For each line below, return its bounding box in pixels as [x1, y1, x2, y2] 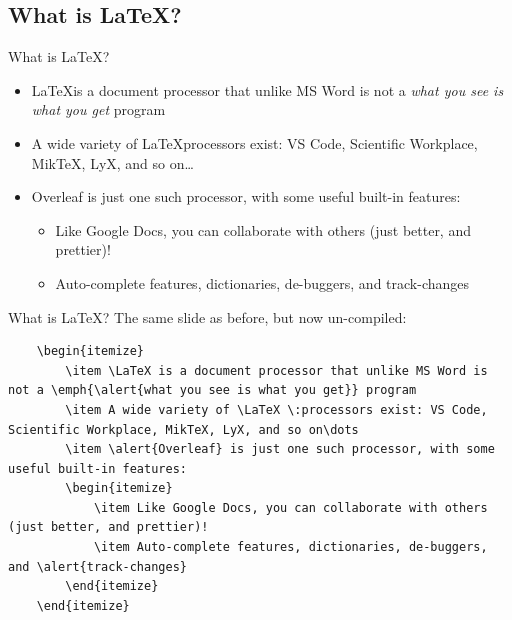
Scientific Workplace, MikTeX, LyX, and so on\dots [8, 422, 359, 437]
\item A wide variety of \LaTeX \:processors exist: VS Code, [65, 402, 488, 417]
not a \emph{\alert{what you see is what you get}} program [8, 383, 417, 398]
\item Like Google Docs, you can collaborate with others [93, 500, 488, 515]
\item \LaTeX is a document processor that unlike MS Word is [65, 363, 488, 378]
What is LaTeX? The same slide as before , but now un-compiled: [8, 306, 407, 327]
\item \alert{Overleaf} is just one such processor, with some [65, 442, 495, 457]
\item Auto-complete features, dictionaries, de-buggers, [93, 540, 488, 555]
